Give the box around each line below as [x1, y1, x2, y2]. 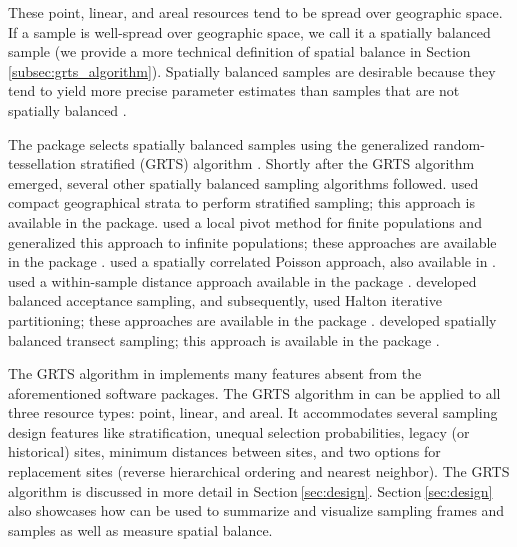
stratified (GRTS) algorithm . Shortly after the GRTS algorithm [80, 153, 475, 174]
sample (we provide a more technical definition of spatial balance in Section [8, 41, 471, 62]
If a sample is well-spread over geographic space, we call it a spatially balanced [8, 21, 491, 42]
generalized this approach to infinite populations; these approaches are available [8, 231, 497, 252]
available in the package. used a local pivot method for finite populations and [8, 211, 482, 232]
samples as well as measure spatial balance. [8, 519, 273, 540]
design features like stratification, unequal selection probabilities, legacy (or [8, 421, 470, 442]
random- [433, 133, 485, 154]
